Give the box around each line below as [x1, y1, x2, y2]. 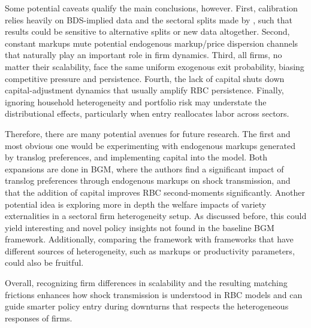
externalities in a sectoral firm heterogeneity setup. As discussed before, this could [5, 209, 307, 222]
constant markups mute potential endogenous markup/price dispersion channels [5, 37, 298, 49]
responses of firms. [5, 311, 73, 324]
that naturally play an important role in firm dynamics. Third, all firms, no [5, 48, 282, 61]
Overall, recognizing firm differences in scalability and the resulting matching [5, 277, 288, 289]
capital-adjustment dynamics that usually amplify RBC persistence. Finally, [5, 84, 284, 96]
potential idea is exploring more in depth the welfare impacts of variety [5, 198, 267, 210]
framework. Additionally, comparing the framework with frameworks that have [5, 233, 294, 245]
